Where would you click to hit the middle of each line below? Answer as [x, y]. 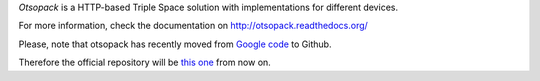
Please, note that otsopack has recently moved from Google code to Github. [175, 44]
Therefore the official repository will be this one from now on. [145, 62]
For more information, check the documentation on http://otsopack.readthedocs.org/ [193, 26]
